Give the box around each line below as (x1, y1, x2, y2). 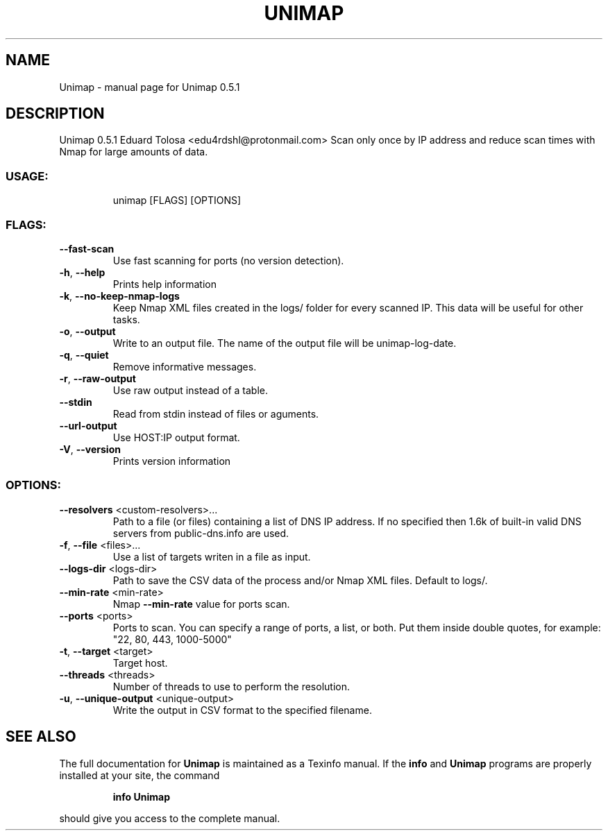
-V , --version (59, 443, 121, 455)
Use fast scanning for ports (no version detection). (112, 254, 344, 266)
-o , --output (59, 325, 116, 337)
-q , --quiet (59, 348, 109, 361)
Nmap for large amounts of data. (59, 146, 208, 158)
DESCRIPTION (6, 105, 105, 123)
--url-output (59, 419, 117, 432)
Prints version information (112, 454, 231, 467)
